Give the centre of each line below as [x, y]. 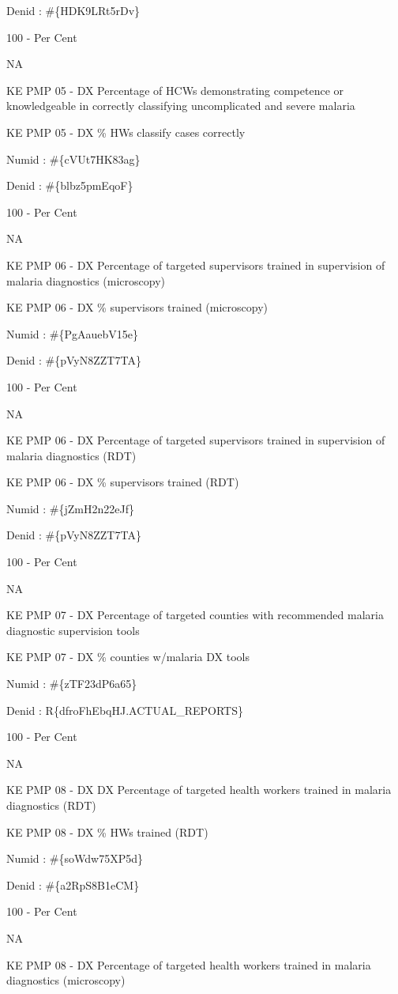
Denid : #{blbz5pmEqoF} [70, 185]
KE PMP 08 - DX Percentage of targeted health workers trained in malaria [189, 964]
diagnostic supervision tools [73, 630]
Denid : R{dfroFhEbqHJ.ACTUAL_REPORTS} [125, 710]
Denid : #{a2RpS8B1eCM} [73, 884]
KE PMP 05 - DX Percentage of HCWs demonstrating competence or [175, 90]
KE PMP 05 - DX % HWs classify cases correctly [126, 132]
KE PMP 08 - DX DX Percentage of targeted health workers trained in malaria [199, 790]
